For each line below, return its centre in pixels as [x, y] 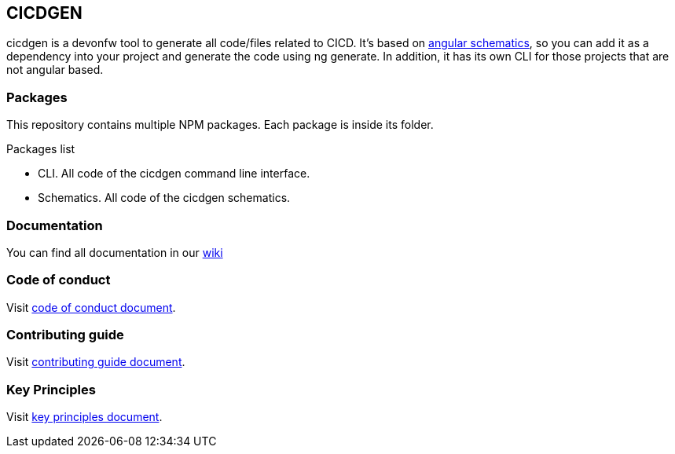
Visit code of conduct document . [91, 307]
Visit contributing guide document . [96, 362]
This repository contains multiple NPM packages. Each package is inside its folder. [220, 125]
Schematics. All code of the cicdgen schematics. [164, 198]
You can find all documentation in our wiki [115, 252]
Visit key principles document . [84, 417]
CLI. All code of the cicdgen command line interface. [174, 174]
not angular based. [55, 70]
